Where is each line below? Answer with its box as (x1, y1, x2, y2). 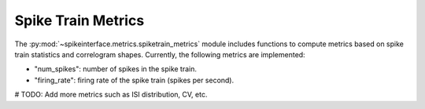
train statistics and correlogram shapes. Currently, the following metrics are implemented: (14, 49, 306, 59)
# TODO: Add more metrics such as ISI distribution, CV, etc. (14, 90, 208, 100)
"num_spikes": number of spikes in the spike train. (34, 64, 197, 74)
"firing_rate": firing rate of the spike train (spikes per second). (34, 75, 235, 85)
